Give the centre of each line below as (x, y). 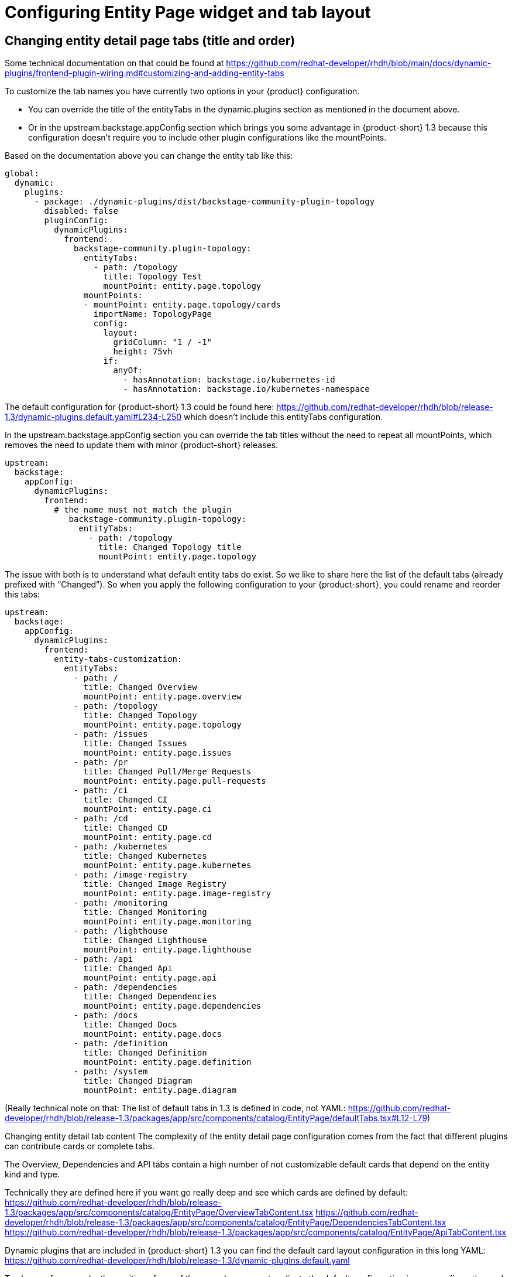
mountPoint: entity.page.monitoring (167, 922)
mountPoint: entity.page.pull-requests (175, 781)
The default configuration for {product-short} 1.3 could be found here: (140, 407)
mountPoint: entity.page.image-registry (177, 894)
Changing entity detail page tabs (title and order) (150, 40)
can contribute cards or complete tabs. (80, 1146)
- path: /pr (101, 762)
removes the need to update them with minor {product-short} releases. (142, 445)
